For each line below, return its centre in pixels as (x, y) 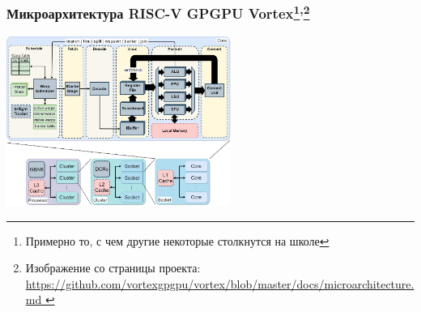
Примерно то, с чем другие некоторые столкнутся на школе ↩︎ (177, 240)
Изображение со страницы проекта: (113, 268)
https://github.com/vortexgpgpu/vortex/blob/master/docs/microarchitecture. (220, 283)
